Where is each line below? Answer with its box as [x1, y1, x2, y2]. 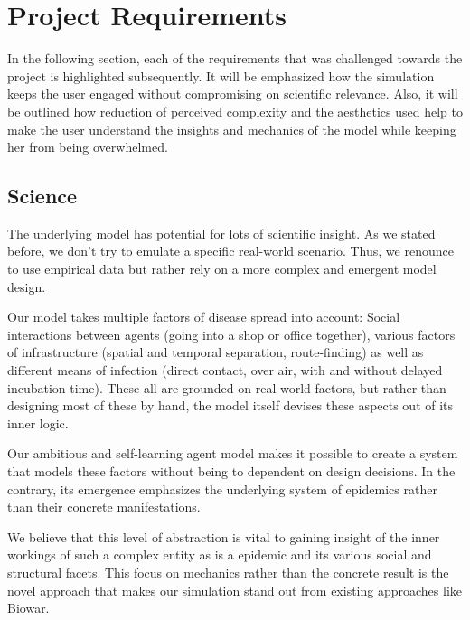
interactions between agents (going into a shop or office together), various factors [7, 324, 456, 343]
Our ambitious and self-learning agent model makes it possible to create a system [7, 444, 458, 463]
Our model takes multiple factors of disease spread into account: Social [7, 307, 400, 326]
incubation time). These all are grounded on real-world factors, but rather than [7, 378, 446, 397]
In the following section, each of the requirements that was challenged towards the [7, 49, 463, 68]
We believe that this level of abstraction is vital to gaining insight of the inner [7, 527, 440, 546]
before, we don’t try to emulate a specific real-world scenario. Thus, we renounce [7, 241, 454, 260]
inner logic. [7, 413, 69, 432]
